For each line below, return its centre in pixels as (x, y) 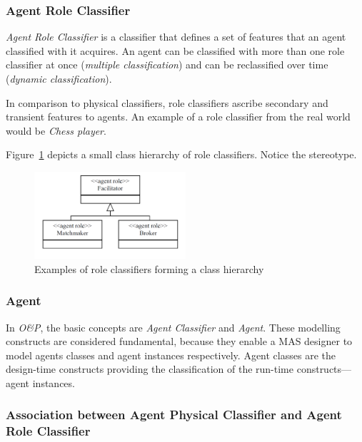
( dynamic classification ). (59, 78)
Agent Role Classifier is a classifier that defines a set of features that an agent (176, 37)
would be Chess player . (56, 130)
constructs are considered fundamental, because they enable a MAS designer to (179, 341)
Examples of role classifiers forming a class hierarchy (149, 268)
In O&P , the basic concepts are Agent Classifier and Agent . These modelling (173, 327)
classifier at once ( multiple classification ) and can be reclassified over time (167, 65)
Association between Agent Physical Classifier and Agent (174, 415)
